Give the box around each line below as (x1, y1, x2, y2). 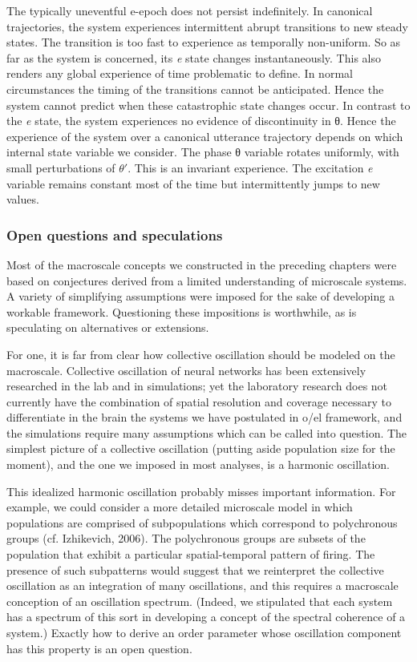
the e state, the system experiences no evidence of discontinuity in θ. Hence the (6, 112, 396, 129)
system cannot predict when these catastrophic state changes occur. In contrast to (6, 96, 411, 113)
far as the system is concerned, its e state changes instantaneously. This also (6, 49, 381, 66)
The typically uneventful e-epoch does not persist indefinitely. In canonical (6, 2, 373, 18)
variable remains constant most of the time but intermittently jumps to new (6, 175, 380, 192)
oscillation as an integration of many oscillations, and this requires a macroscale (6, 577, 399, 594)
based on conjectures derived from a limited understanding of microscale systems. (6, 272, 407, 289)
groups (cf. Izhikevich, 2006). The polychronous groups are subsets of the (6, 530, 366, 547)
